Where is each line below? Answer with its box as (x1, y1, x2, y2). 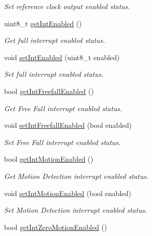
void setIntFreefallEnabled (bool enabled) (4, 120, 132, 130)
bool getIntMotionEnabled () (4, 154, 94, 164)
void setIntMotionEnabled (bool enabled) (4, 187, 131, 198)
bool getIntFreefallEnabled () (4, 85, 94, 96)
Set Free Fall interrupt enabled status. (4, 136, 121, 147)
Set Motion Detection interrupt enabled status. (4, 205, 147, 215)
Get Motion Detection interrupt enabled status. (4, 170, 148, 181)
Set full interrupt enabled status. (4, 69, 104, 79)
